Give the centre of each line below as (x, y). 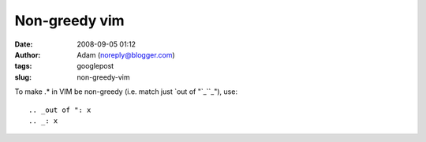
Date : (24, 44)
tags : (23, 66)
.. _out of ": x (60, 110)
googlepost (95, 66)
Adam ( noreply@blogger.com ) (126, 54)
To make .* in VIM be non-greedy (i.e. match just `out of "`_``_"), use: (126, 92)
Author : (28, 54)
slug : (23, 77)
